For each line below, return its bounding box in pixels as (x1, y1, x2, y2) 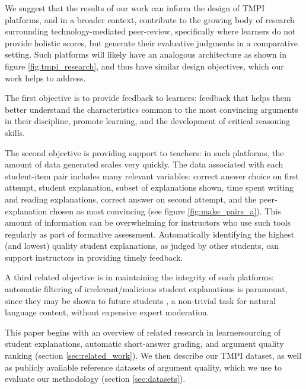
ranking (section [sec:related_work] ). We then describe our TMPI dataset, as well (5, 349, 302, 362)
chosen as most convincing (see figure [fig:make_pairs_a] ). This (49, 204, 281, 217)
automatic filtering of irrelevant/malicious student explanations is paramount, (5, 283, 288, 295)
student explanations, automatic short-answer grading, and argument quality (5, 337, 284, 350)
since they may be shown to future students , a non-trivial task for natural (5, 294, 276, 306)
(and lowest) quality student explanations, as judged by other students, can (5, 239, 279, 252)
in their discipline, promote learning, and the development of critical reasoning (5, 115, 291, 127)
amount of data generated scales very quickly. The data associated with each (5, 158, 283, 170)
